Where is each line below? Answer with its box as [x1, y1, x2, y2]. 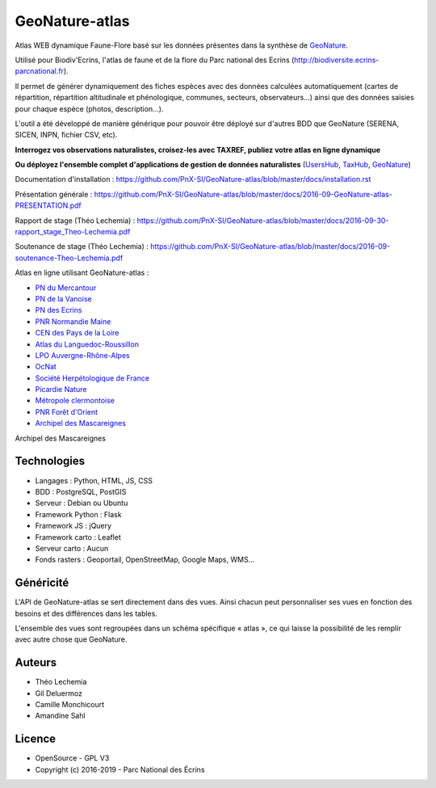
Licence [15, 732, 57, 746]
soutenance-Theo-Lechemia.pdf [15, 253, 124, 263]
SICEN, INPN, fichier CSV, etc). [15, 130, 118, 140]
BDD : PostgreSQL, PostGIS [35, 487, 127, 496]
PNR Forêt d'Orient [35, 407, 99, 416]
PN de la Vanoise [35, 293, 92, 303]
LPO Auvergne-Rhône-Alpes [35, 350, 130, 360]
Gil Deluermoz [35, 688, 82, 698]
